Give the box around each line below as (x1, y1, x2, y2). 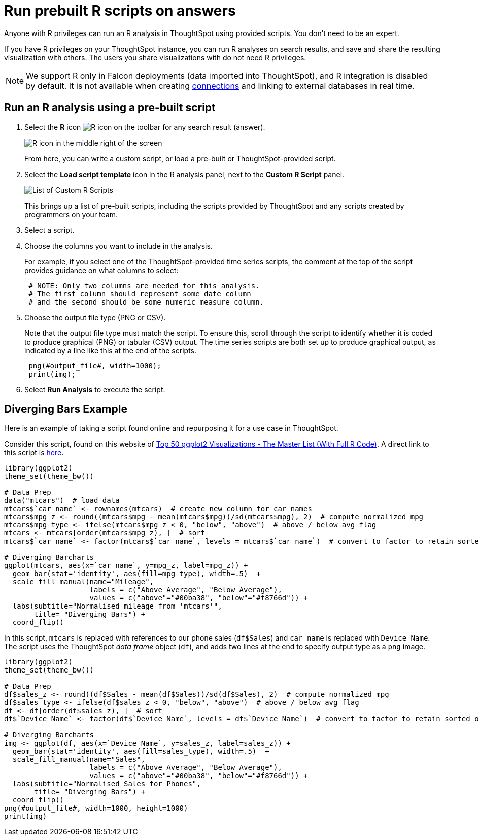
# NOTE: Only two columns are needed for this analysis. (28, 281, 260, 290)
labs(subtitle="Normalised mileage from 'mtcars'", (12, 602, 222, 611)
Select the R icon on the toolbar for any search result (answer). (24, 122, 265, 131)
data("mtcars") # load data (4, 496, 120, 505)
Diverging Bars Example (4, 402, 127, 416)
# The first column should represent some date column (28, 289, 251, 298)
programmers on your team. (24, 210, 118, 219)
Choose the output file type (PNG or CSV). (24, 313, 166, 322)
